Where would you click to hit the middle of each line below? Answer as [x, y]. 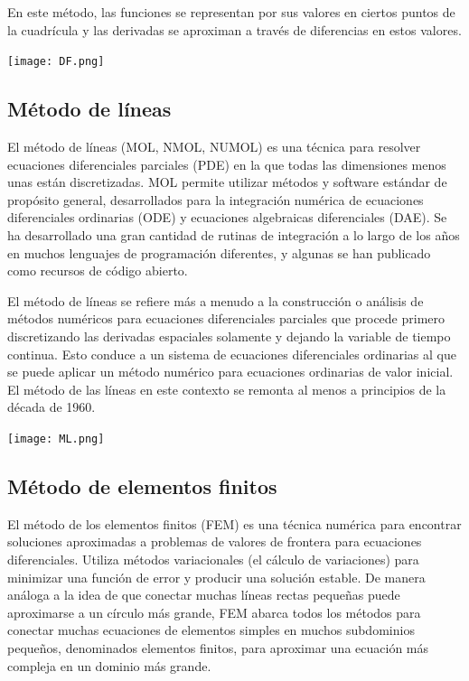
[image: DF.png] [56, 62]
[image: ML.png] [56, 438]
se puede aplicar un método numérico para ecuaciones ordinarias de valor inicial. [230, 372]
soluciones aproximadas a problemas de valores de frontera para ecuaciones [215, 541]
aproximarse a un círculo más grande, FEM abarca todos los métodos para [214, 612]
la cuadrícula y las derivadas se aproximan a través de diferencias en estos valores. [234, 29]
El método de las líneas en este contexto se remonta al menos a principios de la [227, 389]
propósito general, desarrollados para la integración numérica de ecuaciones [216, 199]
